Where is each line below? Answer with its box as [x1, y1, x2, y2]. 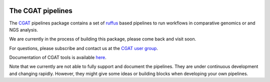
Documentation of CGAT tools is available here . [9, 54, 107, 60]
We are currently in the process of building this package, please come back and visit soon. [9, 36, 196, 42]
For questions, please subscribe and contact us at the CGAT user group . [9, 45, 158, 51]
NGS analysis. [9, 26, 38, 32]
